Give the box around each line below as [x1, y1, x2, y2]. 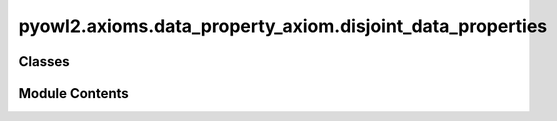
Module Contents [18, 85, 129, 102]
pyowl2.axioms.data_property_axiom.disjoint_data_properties [18, 15, 548, 37]
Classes [18, 53, 70, 70]
